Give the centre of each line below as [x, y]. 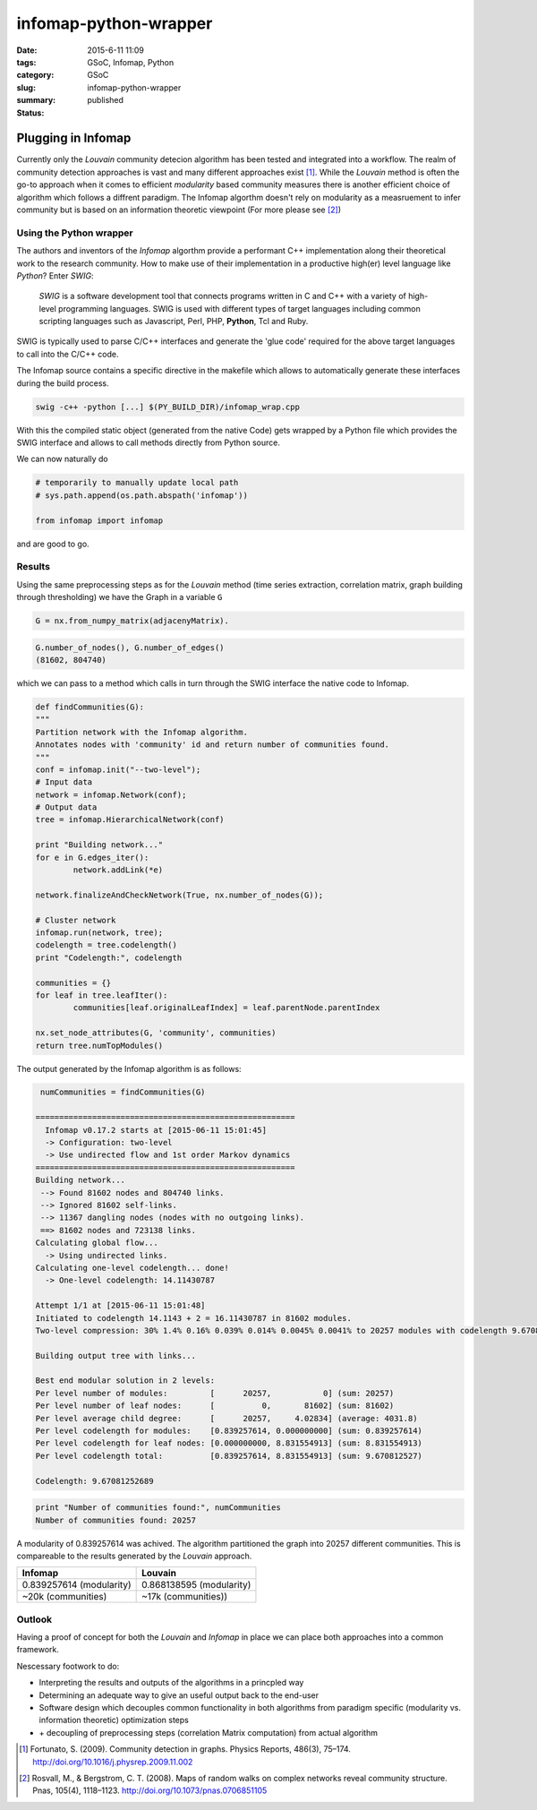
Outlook [34, 1619]
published [106, 100]
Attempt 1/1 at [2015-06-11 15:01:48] [120, 1306]
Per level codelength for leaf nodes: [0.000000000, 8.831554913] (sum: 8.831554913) [229, 1443]
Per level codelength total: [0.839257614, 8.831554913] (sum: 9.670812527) [229, 1456]
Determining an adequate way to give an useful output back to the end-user [179, 1695]
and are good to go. [53, 544]
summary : [36, 100]
